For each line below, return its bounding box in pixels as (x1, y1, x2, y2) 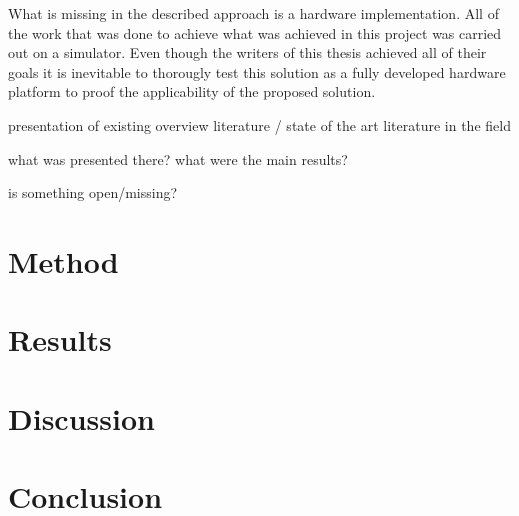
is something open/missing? (8, 182, 178, 203)
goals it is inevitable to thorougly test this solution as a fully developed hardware (8, 61, 506, 82)
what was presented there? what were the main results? (8, 148, 348, 169)
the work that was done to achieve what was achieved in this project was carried (8, 22, 502, 43)
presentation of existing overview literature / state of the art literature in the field (8, 114, 511, 135)
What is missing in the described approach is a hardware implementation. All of (8, 3, 499, 23)
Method (8, 240, 119, 281)
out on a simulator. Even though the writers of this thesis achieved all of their (8, 42, 487, 63)
